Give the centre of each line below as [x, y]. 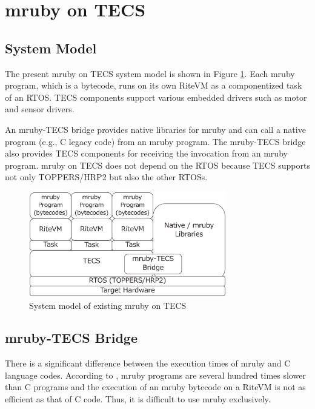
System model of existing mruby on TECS [108, 305]
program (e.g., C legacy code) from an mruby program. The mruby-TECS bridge [155, 141]
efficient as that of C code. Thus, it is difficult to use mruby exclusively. [138, 399]
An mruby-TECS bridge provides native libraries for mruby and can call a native [155, 129]
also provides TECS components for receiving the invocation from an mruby [146, 153]
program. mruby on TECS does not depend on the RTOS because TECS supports [157, 165]
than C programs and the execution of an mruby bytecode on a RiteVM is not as [155, 387]
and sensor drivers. [40, 109]
